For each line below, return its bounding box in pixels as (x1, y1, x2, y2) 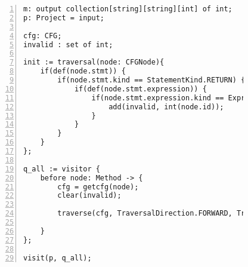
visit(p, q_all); (23, 253, 92, 262)
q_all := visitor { (23, 164, 100, 173)
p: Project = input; (23, 13, 105, 22)
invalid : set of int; (23, 40, 113, 49)
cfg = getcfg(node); (57, 182, 139, 191)
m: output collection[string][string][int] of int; (23, 5, 232, 13)
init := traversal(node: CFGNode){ (23, 58, 165, 67)
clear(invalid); (57, 191, 122, 200)
